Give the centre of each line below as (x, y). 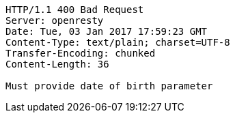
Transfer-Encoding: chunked (81, 53)
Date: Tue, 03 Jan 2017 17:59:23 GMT (107, 31)
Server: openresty (55, 20)
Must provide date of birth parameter (109, 86)
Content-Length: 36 (57, 64)
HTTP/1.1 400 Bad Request (75, 10)
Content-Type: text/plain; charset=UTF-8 (118, 42)
